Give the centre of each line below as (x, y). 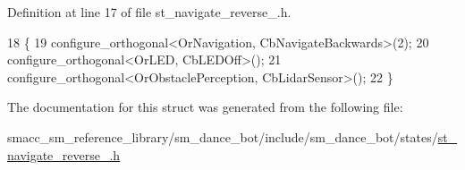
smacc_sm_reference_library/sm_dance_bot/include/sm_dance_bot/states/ (223, 136)
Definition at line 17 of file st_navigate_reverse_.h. (149, 12)
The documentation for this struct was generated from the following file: (205, 107)
